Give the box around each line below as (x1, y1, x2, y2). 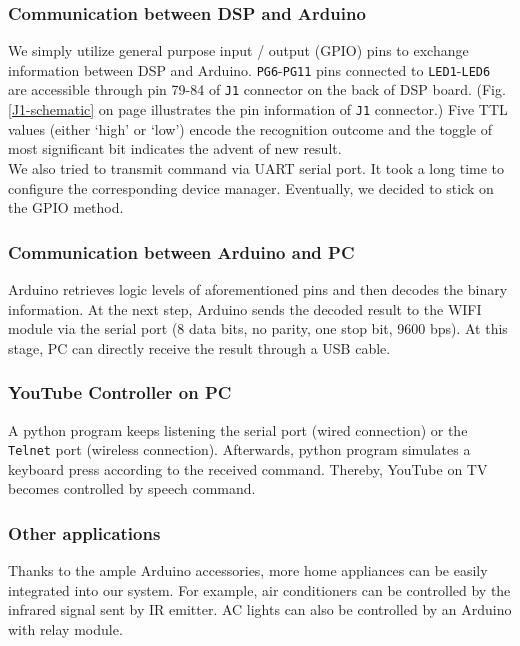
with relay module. (8, 619, 123, 639)
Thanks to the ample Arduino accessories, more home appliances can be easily (8, 560, 488, 581)
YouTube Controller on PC (8, 380, 232, 405)
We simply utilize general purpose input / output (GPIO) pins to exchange (8, 40, 469, 61)
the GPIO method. (8, 197, 124, 218)
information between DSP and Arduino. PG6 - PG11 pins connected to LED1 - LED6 (8, 59, 491, 80)
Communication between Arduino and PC (8, 239, 355, 264)
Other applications (8, 520, 161, 545)
